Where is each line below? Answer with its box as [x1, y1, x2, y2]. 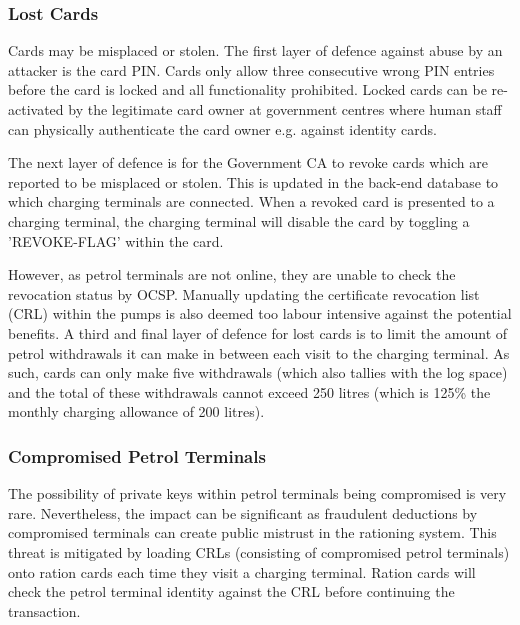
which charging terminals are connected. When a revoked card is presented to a [8, 191, 495, 212]
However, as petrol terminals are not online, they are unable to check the [8, 264, 456, 285]
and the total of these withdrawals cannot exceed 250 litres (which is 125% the [8, 381, 491, 402]
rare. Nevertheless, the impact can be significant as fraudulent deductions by [8, 502, 478, 523]
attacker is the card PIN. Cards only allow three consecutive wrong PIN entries [8, 59, 495, 80]
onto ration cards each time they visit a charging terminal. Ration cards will [8, 561, 476, 582]
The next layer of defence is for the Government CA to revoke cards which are [8, 152, 488, 173]
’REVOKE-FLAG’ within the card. [8, 230, 224, 251]
